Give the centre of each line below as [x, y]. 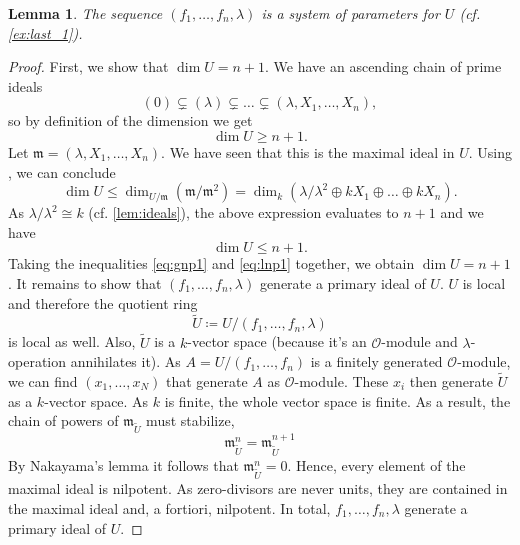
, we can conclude [62, 171]
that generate [206, 380]
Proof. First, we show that [88, 66]
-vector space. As [96, 400]
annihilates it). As [125, 361]
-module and [419, 341]
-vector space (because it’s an [277, 341]
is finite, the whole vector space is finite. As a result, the [337, 400]
